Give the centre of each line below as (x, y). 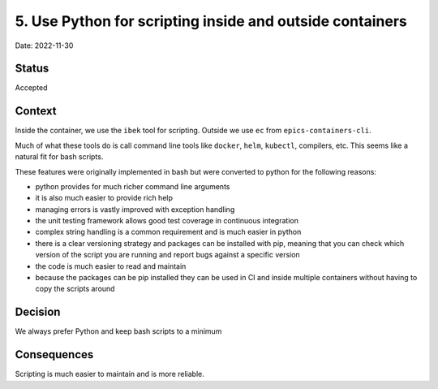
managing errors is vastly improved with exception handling (135, 209)
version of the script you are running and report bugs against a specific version (167, 255)
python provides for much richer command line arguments (133, 186)
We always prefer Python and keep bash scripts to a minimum (118, 331)
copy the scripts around (75, 289)
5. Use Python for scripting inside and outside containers (211, 21)
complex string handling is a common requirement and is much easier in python (168, 232)
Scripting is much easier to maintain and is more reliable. (109, 374)
